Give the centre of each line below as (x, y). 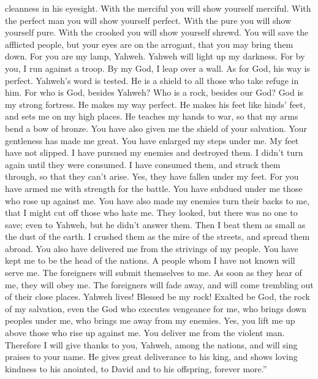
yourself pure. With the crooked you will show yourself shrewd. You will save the (157, 32)
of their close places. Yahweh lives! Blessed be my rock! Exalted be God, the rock (157, 297)
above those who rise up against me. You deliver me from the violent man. (145, 333)
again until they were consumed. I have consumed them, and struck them (143, 164)
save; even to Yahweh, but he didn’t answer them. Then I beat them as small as (155, 224)
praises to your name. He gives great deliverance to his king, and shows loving (151, 357)
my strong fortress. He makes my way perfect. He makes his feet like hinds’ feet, (155, 104)
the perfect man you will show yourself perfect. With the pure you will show (148, 20)
